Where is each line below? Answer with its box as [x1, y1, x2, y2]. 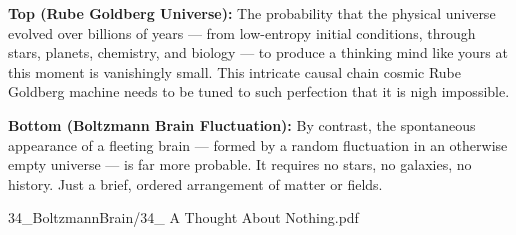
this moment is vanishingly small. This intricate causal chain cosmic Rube [8, 61, 462, 82]
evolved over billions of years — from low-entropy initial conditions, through [8, 22, 476, 43]
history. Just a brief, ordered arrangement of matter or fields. [8, 173, 383, 194]
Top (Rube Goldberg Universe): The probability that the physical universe [8, 3, 496, 23]
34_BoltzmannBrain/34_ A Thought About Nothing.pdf [8, 207, 359, 228]
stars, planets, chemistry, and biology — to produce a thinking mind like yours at [8, 42, 508, 63]
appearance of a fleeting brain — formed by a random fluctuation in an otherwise [8, 134, 508, 155]
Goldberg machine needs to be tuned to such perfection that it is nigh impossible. [8, 81, 510, 102]
